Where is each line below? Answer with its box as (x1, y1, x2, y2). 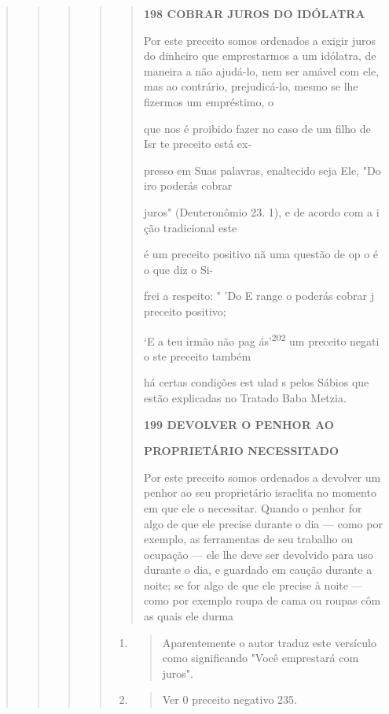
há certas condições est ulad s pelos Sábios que (143, 374, 369, 390)
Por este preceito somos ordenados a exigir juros (143, 31, 376, 48)
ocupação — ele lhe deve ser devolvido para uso (143, 546, 373, 562)
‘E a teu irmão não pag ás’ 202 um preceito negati (143, 330, 380, 349)
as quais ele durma (143, 608, 234, 624)
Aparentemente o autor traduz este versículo (162, 634, 376, 650)
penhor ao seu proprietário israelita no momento (143, 484, 376, 501)
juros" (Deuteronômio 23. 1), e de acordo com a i (143, 203, 380, 220)
